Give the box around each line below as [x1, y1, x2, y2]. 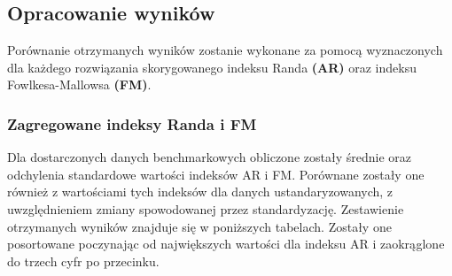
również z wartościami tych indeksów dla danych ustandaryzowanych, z [7, 182, 394, 201]
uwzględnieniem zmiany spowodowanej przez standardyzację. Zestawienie [7, 199, 404, 218]
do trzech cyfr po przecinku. [7, 251, 160, 270]
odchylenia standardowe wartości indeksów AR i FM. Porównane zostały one [7, 165, 425, 183]
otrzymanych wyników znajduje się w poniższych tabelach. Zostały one [7, 217, 392, 235]
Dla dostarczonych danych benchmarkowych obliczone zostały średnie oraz [7, 148, 411, 166]
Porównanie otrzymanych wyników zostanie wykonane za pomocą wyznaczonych [7, 41, 443, 59]
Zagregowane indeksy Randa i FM [7, 112, 257, 134]
